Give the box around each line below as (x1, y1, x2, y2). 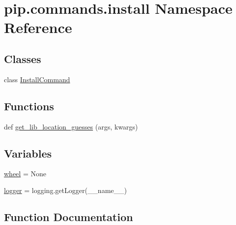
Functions (4, 98, 54, 113)
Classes (4, 51, 41, 66)
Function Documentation (4, 209, 133, 224)
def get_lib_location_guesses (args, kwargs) (4, 121, 138, 131)
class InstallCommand (4, 74, 70, 84)
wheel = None (4, 168, 46, 179)
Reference (4, 17, 72, 37)
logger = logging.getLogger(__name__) (4, 185, 127, 195)
